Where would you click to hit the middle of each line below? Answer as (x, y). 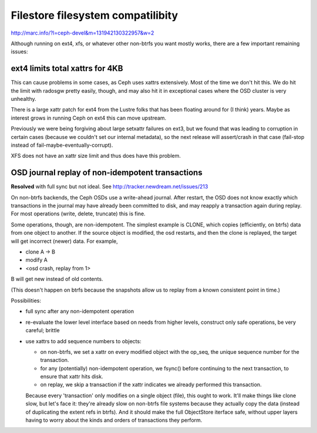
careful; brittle (43, 330)
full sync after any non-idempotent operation (80, 312)
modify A (37, 260)
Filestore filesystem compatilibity (95, 15)
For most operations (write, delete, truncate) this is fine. (78, 214)
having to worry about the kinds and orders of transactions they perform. (114, 420)
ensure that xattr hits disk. (72, 377)
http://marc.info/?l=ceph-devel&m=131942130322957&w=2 (82, 33)
